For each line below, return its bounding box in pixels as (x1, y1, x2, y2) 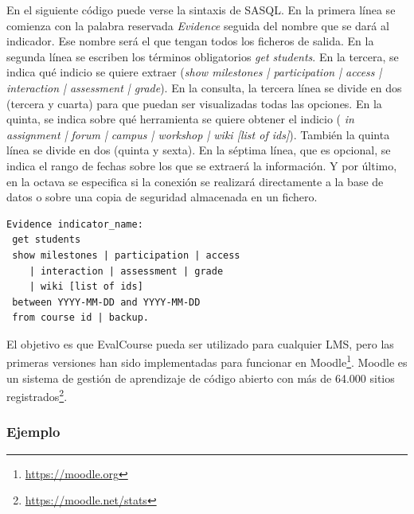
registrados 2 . (6, 386, 68, 404)
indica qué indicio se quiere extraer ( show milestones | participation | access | (6, 64, 382, 80)
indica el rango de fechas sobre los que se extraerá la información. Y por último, (6, 157, 397, 173)
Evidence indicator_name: (6, 218, 143, 230)
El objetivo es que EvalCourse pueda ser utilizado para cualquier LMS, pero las (6, 335, 394, 352)
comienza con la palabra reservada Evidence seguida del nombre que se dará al (6, 17, 389, 33)
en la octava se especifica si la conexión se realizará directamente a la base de (6, 173, 384, 189)
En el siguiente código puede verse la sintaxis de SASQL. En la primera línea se (6, 2, 396, 18)
